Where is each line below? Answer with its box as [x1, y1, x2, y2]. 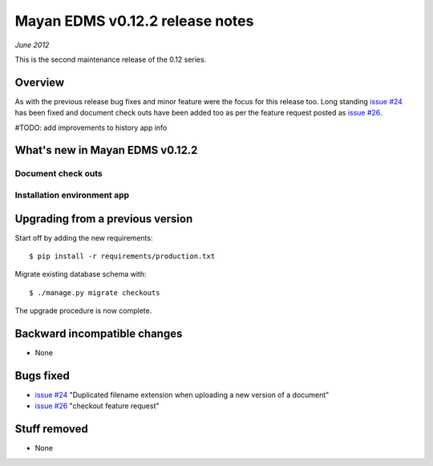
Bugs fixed [14, 369, 70, 383]
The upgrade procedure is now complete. [14, 306, 152, 316]
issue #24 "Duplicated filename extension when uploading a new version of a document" [34, 390, 330, 400]
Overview [14, 75, 65, 89]
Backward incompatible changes [14, 327, 183, 341]
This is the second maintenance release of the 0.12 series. [14, 55, 207, 64]
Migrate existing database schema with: [14, 269, 147, 279]
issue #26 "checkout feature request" [34, 401, 160, 411]
